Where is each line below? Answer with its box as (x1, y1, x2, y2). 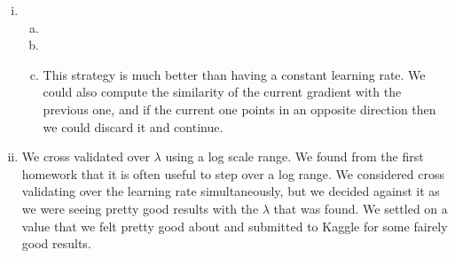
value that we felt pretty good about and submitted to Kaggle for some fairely (21, 216, 448, 235)
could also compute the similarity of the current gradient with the (43, 82, 402, 101)
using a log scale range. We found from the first (165, 147, 424, 166)
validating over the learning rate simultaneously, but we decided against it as (21, 182, 440, 200)
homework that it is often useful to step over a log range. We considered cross (21, 164, 445, 183)
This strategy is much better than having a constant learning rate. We (43, 65, 426, 83)
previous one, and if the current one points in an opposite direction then (43, 99, 436, 118)
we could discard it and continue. (43, 117, 224, 136)
